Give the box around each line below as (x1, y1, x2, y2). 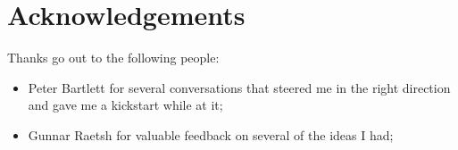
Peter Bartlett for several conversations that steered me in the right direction (28, 78, 451, 96)
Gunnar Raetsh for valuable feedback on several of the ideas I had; (28, 125, 394, 144)
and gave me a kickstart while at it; (28, 96, 223, 114)
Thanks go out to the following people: (7, 48, 220, 67)
